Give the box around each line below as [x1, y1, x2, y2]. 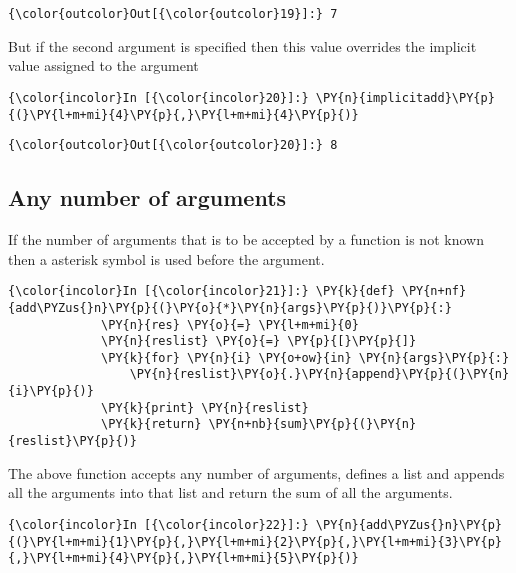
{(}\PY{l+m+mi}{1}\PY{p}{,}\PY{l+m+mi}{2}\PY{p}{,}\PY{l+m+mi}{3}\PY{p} [8, 534, 502, 549]
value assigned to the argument [8, 55, 199, 76]
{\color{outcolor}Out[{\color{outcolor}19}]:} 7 [8, 7, 338, 21]
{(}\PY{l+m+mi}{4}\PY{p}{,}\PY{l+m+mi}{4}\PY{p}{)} [8, 107, 359, 122]
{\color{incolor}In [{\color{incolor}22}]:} [8, 517, 309, 532]
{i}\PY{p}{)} [8, 384, 94, 399]
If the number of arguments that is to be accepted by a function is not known [8, 229, 484, 250]
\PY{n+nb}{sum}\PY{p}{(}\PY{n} [208, 417, 417, 432]
